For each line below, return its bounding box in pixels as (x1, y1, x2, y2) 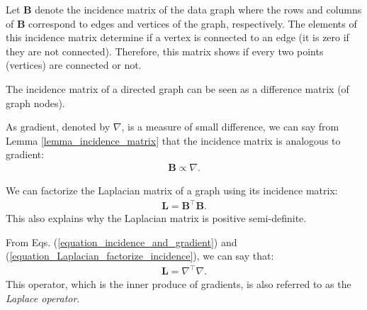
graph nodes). (6, 95, 65, 110)
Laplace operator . (6, 291, 80, 305)
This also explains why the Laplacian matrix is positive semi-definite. (6, 211, 307, 226)
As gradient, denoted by (6, 119, 111, 134)
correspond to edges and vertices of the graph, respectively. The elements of (28, 16, 357, 31)
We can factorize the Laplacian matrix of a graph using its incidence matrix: (6, 182, 338, 197)
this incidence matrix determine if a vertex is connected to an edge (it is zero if (6, 30, 349, 45)
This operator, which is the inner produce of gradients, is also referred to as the (6, 277, 351, 292)
